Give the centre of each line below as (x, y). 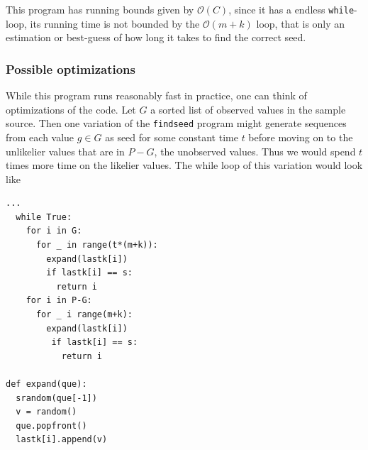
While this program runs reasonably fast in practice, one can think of (156, 95)
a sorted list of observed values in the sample (248, 109)
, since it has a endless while (291, 9)
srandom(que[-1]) (56, 398)
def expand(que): (46, 384)
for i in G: (54, 231)
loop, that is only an (301, 23)
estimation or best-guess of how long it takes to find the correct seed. (156, 37)
